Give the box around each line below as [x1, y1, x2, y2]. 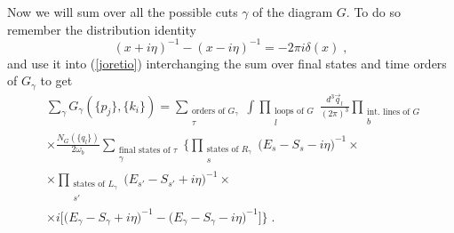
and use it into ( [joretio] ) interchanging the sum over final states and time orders [7, 53, 447, 72]
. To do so [346, 3, 401, 20]
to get [40, 71, 73, 90]
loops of [274, 106, 304, 116]
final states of [118, 145, 171, 155]
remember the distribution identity [7, 20, 196, 38]
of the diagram [252, 3, 333, 20]
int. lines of [366, 107, 410, 116]
